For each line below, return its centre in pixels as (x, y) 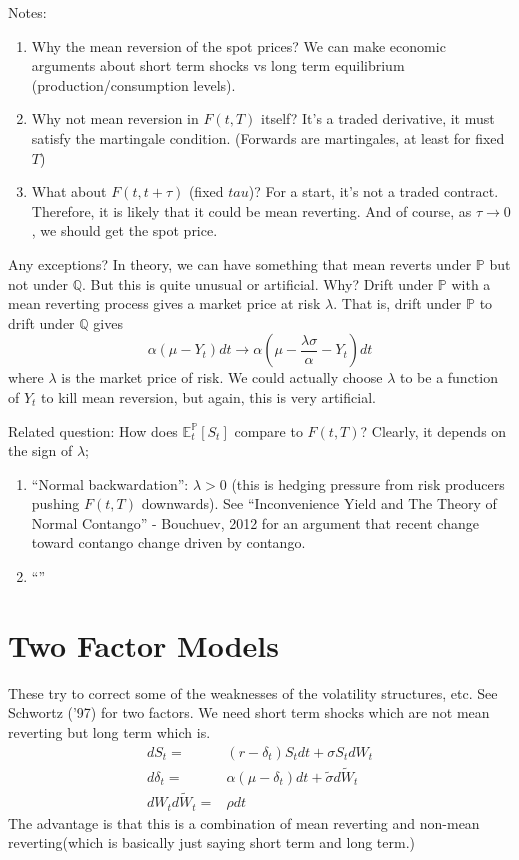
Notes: (27, 12)
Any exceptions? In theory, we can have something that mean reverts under (240, 263)
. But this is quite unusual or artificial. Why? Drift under (257, 283)
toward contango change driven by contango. (168, 542)
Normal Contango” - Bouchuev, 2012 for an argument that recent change (255, 522)
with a (471, 283)
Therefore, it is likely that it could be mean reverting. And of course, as (251, 210)
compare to (268, 430)
